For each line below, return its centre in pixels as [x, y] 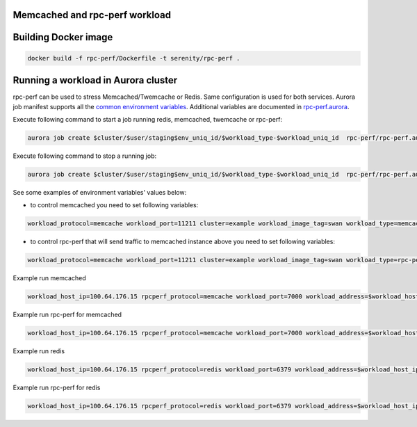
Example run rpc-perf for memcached [67, 315]
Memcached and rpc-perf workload [92, 15]
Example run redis [39, 351]
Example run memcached [49, 278]
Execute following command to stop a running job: [84, 156]
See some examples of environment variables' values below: [100, 192]
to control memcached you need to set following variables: [114, 205]
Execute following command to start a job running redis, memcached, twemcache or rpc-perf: [148, 119]
